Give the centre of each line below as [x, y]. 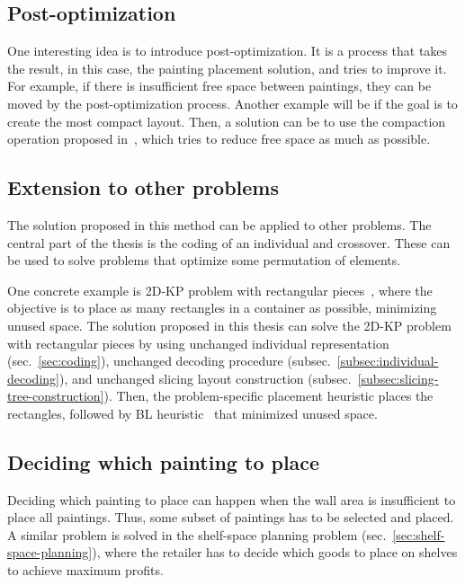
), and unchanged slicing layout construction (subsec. [205, 378]
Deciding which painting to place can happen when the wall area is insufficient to [232, 499]
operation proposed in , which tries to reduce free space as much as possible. [219, 139]
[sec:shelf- [419, 534]
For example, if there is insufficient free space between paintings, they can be [219, 86]
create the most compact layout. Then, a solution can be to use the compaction [227, 121]
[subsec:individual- [388, 361]
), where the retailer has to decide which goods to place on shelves [275, 552]
